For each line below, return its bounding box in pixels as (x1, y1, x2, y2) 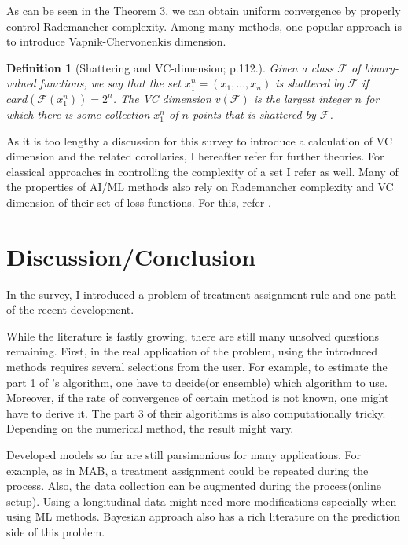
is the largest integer (253, 90, 351, 106)
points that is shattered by (192, 105, 316, 122)
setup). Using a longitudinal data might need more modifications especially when (6, 492, 397, 509)
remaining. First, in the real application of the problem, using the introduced (6, 343, 377, 359)
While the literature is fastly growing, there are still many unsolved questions (6, 327, 379, 344)
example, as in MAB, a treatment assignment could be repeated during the (6, 462, 369, 478)
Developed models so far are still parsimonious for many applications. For (6, 447, 362, 462)
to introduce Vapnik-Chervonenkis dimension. (6, 33, 226, 50)
